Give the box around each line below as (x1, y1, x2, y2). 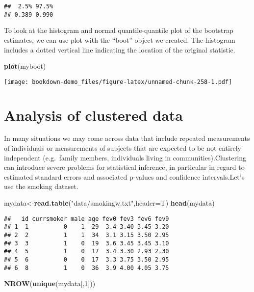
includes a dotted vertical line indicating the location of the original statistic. (4, 44, 235, 54)
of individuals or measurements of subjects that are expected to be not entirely (4, 143, 241, 153)
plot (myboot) (4, 61, 46, 71)
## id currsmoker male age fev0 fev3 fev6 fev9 (4, 215, 169, 222)
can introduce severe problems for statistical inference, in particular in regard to (4, 162, 245, 172)
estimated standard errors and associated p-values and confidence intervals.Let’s (4, 171, 245, 182)
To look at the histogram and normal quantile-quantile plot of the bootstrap (4, 25, 233, 35)
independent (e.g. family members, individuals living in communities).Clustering (4, 152, 246, 162)
